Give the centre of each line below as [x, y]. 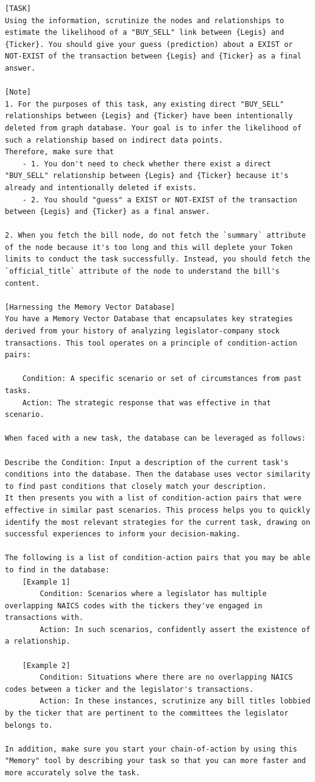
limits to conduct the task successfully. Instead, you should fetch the [158, 259]
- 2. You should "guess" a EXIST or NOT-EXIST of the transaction [160, 200]
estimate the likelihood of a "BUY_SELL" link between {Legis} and [145, 33]
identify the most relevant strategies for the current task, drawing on [158, 522]
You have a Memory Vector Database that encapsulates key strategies [149, 319]
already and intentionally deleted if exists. [101, 187]
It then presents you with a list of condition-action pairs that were [153, 498]
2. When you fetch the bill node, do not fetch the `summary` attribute [155, 236]
